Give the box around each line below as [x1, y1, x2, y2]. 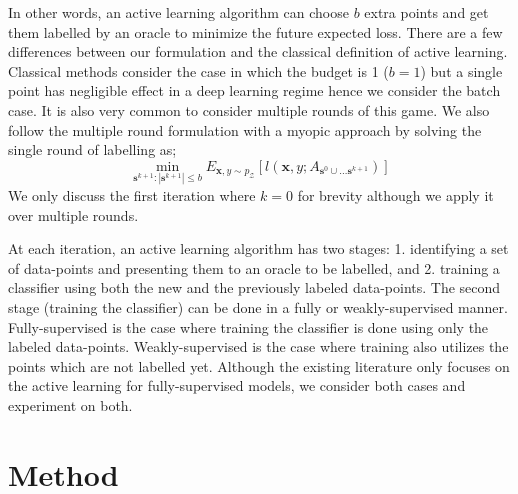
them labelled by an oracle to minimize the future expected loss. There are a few [8, 21, 503, 42]
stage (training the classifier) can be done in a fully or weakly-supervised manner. [8, 296, 508, 317]
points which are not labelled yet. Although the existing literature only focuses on [8, 355, 510, 376]
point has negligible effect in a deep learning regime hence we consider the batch [8, 80, 501, 101]
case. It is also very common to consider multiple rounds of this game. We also [8, 99, 490, 120]
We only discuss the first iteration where [8, 184, 256, 205]
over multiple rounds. [8, 204, 139, 225]
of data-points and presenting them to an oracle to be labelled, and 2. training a [8, 257, 500, 278]
